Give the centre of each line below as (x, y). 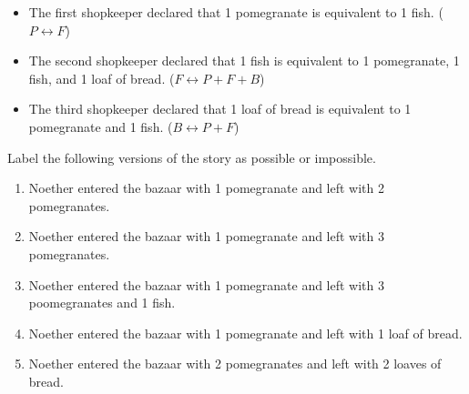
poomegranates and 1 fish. (102, 303)
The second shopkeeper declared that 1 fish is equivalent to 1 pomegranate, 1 (244, 61)
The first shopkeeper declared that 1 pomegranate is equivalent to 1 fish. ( (236, 12)
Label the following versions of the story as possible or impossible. (192, 157)
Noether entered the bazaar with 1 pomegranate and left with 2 (207, 188)
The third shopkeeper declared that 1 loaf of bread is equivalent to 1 (220, 109)
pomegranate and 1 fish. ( (101, 126)
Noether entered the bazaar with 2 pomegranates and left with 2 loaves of (235, 364)
